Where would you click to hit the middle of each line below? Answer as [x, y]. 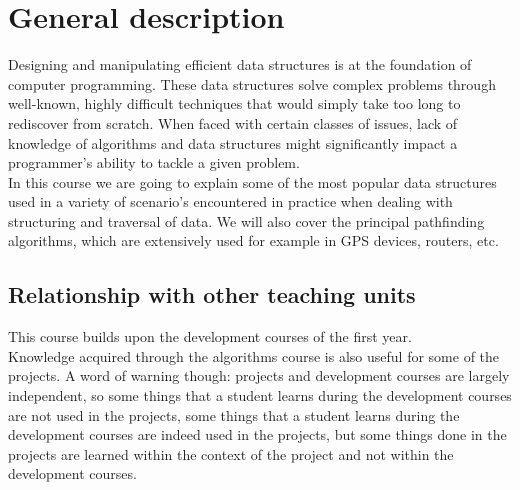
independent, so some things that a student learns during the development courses [260, 395]
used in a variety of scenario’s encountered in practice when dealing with [230, 201]
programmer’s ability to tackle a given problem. [154, 162]
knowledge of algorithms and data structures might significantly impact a [233, 142]
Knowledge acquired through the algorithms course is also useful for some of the [254, 355]
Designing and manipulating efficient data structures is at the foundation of [240, 64]
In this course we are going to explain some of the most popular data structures [252, 181]
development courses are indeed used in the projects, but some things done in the [257, 434]
